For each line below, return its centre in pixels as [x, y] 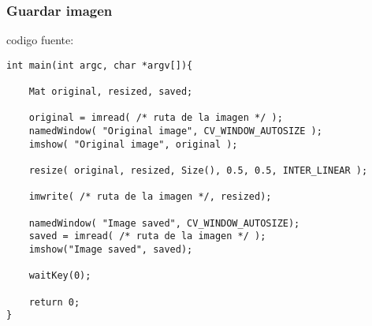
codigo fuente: [40, 40]
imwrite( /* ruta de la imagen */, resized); [150, 197]
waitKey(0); [60, 276]
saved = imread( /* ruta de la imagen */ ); [147, 236]
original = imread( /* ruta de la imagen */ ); [156, 118]
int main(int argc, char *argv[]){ [100, 65]
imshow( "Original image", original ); [133, 144]
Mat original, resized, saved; [111, 92]
